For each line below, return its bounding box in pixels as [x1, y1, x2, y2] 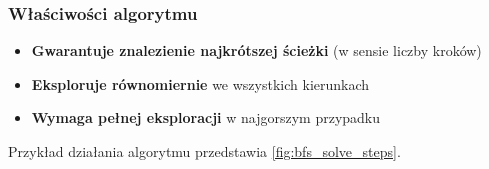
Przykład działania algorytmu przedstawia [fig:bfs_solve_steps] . [8, 141, 401, 161]
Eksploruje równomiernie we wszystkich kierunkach [31, 73, 370, 94]
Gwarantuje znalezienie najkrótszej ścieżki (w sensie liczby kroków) [31, 40, 482, 61]
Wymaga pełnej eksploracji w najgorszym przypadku [31, 107, 381, 128]
